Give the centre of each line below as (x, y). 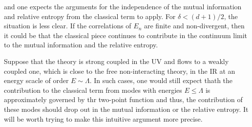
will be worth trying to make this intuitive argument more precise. (103, 118)
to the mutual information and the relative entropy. (81, 45)
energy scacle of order (36, 80)
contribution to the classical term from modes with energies (93, 90)
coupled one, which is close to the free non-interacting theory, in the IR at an (120, 71)
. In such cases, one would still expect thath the (161, 80)
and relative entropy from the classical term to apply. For (90, 16)
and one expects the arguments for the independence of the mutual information (123, 6)
